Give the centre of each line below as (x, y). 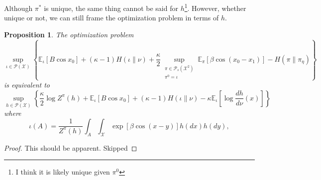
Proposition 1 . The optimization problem (69, 34)
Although (18, 8)
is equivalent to (27, 85)
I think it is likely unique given (63, 172)
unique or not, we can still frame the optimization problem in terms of (111, 18)
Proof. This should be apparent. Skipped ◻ (71, 147)
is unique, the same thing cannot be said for (111, 8)
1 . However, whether (215, 7)
